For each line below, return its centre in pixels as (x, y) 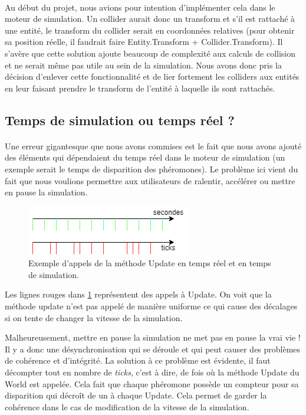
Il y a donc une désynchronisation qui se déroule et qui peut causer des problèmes (153, 349)
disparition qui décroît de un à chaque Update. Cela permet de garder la (136, 395)
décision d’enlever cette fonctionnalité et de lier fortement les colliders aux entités (152, 76)
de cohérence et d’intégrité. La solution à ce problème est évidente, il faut (138, 360)
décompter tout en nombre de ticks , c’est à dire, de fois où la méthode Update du (152, 372)
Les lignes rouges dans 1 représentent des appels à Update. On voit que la (138, 294)
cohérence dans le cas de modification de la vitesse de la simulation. (127, 406)
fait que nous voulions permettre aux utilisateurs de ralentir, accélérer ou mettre (150, 180)
